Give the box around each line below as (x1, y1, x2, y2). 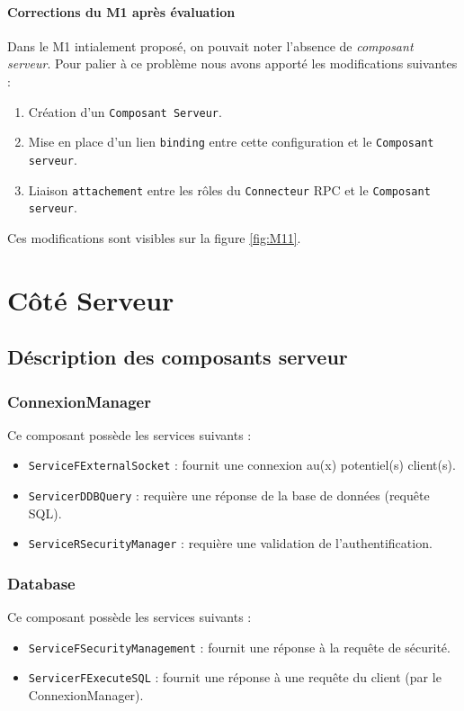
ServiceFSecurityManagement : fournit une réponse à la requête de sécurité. (28, 637, 451, 656)
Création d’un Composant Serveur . (28, 102, 222, 121)
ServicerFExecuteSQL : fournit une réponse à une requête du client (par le (28, 668, 442, 687)
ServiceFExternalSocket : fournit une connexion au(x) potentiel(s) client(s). (28, 455, 456, 474)
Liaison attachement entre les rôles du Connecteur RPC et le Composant (28, 180, 431, 199)
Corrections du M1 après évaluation (7, 2, 236, 21)
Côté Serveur (7, 281, 174, 318)
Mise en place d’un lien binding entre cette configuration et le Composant (28, 132, 434, 151)
